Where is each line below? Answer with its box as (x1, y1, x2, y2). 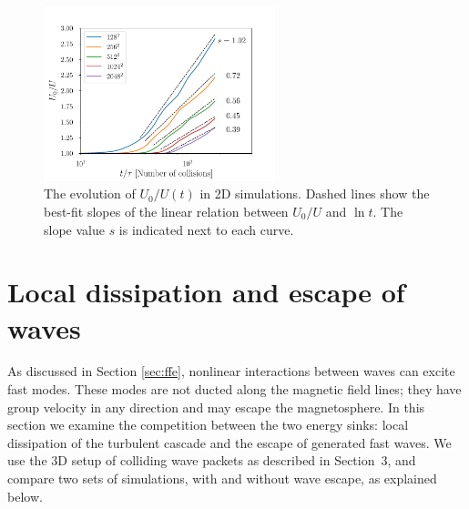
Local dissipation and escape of (7, 273, 405, 310)
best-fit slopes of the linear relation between (44, 201, 289, 220)
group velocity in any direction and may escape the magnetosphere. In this (7, 397, 425, 416)
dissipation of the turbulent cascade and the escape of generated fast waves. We (7, 433, 452, 452)
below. (7, 486, 43, 505)
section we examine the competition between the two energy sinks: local (7, 415, 409, 434)
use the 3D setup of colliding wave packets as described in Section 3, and (7, 451, 416, 470)
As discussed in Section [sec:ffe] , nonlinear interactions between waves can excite (7, 361, 455, 381)
